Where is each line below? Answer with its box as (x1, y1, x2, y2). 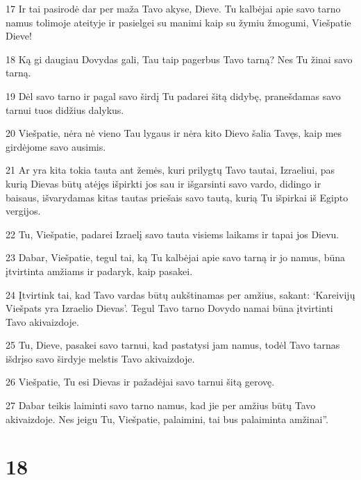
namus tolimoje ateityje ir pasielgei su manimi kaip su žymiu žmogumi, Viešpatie (6, 15, 351, 29)
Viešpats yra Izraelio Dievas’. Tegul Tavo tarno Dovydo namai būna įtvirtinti (6, 301, 333, 315)
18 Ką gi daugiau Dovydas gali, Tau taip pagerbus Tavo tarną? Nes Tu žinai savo (6, 51, 353, 66)
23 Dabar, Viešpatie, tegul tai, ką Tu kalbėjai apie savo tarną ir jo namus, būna (6, 250, 346, 265)
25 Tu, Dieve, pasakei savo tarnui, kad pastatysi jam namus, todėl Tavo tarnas (6, 338, 340, 352)
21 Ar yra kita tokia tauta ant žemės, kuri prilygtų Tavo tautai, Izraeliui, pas (6, 163, 335, 177)
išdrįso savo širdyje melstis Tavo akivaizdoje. (6, 351, 195, 365)
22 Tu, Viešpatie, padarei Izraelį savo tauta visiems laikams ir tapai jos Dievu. (6, 226, 339, 241)
